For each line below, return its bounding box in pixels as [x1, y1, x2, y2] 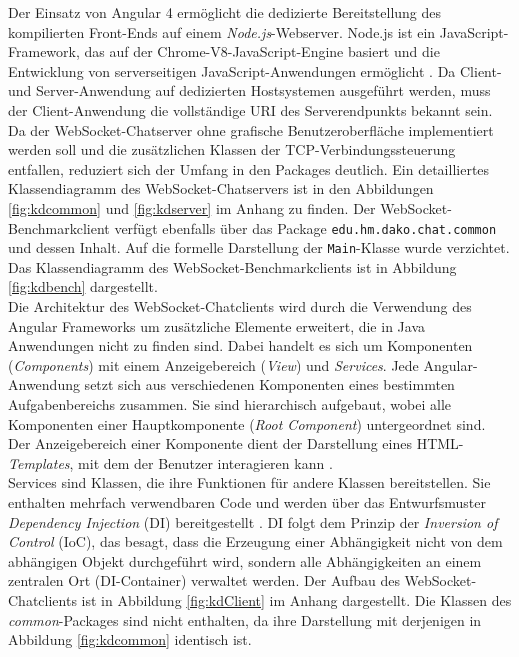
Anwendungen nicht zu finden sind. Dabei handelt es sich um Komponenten [8, 335, 473, 356]
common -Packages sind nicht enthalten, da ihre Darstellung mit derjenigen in [8, 609, 482, 630]
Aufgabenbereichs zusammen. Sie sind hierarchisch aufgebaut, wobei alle [8, 394, 451, 414]
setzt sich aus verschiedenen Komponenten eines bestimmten [84, 374, 455, 395]
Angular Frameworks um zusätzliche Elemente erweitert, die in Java [8, 315, 426, 336]
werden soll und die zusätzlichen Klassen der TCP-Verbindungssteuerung [8, 139, 456, 160]
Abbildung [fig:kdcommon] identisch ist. [8, 629, 252, 650]
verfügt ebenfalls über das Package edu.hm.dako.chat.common [114, 217, 497, 238]
